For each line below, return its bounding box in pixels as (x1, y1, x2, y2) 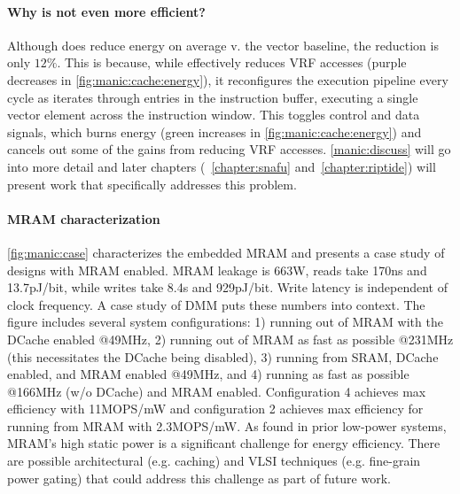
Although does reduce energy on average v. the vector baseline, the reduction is (7, 35, 439, 54)
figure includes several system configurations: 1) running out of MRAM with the (7, 313, 443, 331)
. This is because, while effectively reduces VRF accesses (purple (57, 53, 407, 72)
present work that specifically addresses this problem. (7, 174, 297, 193)
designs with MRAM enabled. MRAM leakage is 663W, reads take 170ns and (7, 260, 427, 279)
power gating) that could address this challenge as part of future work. (7, 468, 391, 487)
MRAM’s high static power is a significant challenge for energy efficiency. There (7, 434, 441, 452)
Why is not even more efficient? (7, 2, 206, 20)
